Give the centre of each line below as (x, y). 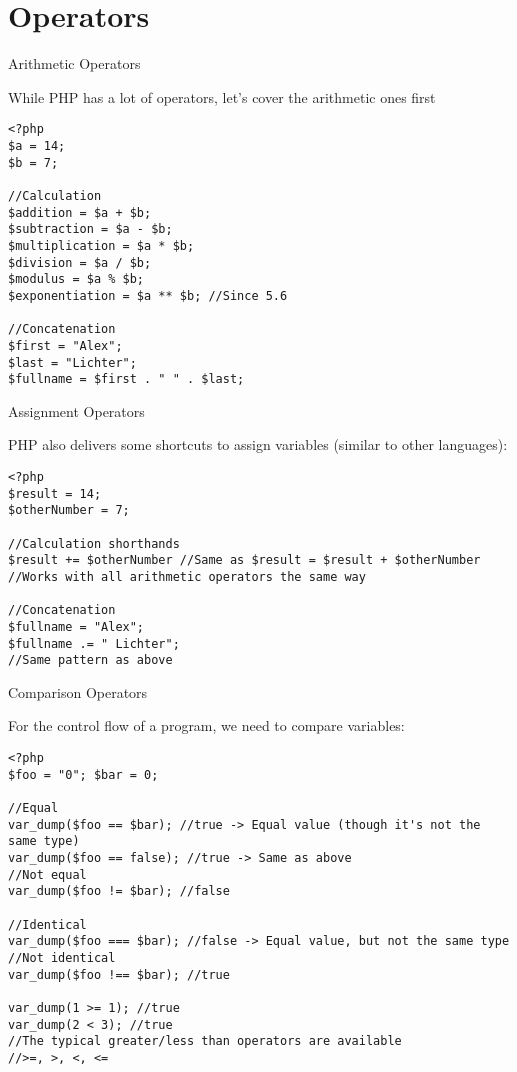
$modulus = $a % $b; (76, 279)
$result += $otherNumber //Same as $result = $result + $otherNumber (244, 560)
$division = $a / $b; (80, 262)
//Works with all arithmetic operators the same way (187, 576)
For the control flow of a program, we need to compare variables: (206, 725)
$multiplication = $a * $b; (101, 245)
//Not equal (47, 874)
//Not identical (62, 957)
